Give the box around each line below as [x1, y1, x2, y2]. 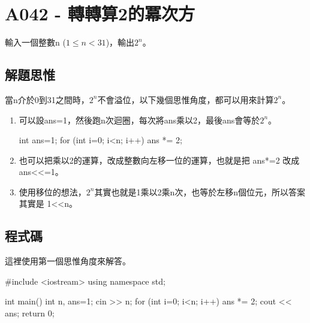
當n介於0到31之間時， [5, 93, 89, 105]
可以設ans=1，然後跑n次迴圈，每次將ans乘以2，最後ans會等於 [19, 113, 260, 126]
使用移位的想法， [19, 185, 86, 198]
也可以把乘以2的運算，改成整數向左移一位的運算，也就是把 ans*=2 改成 [19, 153, 300, 166]
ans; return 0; [5, 307, 55, 319]
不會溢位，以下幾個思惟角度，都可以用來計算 [97, 93, 274, 105]
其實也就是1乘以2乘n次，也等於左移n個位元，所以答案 [94, 185, 306, 198]
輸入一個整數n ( [5, 36, 66, 49]
